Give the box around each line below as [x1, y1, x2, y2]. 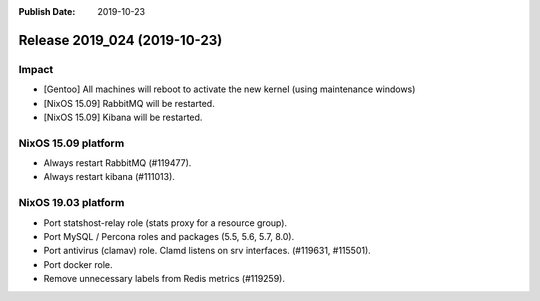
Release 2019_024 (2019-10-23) [18, 31, 223, 49]
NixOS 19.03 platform [18, 196, 125, 210]
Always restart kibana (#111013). [43, 171, 175, 183]
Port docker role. [43, 258, 113, 270]
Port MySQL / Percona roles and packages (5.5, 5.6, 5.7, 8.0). [43, 231, 295, 242]
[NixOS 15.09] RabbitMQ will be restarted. [43, 97, 215, 109]
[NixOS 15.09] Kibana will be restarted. [43, 111, 203, 123]
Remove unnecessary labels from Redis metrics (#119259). [43, 273, 285, 285]
